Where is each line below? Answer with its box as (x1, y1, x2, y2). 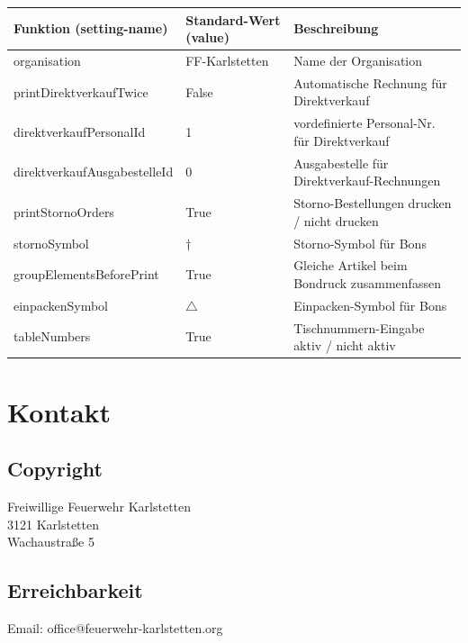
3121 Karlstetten (7, 514, 100, 533)
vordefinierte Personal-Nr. (293, 113, 436, 132)
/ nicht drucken (293, 211, 379, 230)
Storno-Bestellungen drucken (293, 194, 452, 213)
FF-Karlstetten (185, 50, 269, 69)
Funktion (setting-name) (13, 19, 168, 38)
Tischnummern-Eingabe (293, 318, 425, 337)
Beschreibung (293, 19, 379, 38)
